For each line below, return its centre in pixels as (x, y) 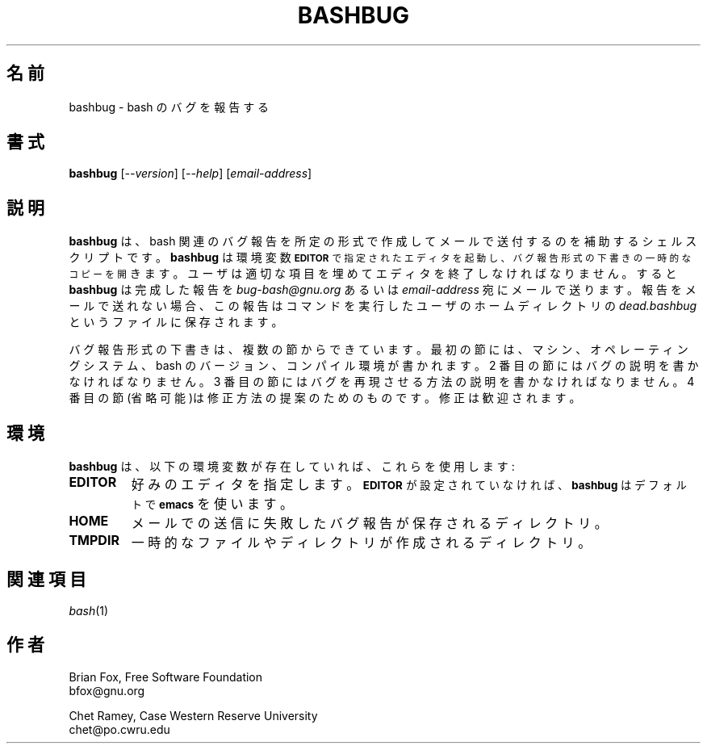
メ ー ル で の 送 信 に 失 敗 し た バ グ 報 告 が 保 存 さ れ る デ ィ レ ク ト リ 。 (369, 524)
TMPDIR (94, 541)
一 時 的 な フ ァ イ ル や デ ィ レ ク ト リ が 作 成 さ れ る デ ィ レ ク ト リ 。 (361, 543)
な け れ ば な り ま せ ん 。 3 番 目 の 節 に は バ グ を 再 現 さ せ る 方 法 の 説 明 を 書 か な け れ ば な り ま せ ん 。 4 (382, 382)
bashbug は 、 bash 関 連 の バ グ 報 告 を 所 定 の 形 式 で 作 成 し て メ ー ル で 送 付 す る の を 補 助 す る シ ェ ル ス (383, 241)
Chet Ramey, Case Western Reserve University (193, 715)
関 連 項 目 (46, 579)
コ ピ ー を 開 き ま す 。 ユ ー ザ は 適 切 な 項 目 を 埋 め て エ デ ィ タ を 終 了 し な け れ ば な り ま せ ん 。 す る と (373, 274)
